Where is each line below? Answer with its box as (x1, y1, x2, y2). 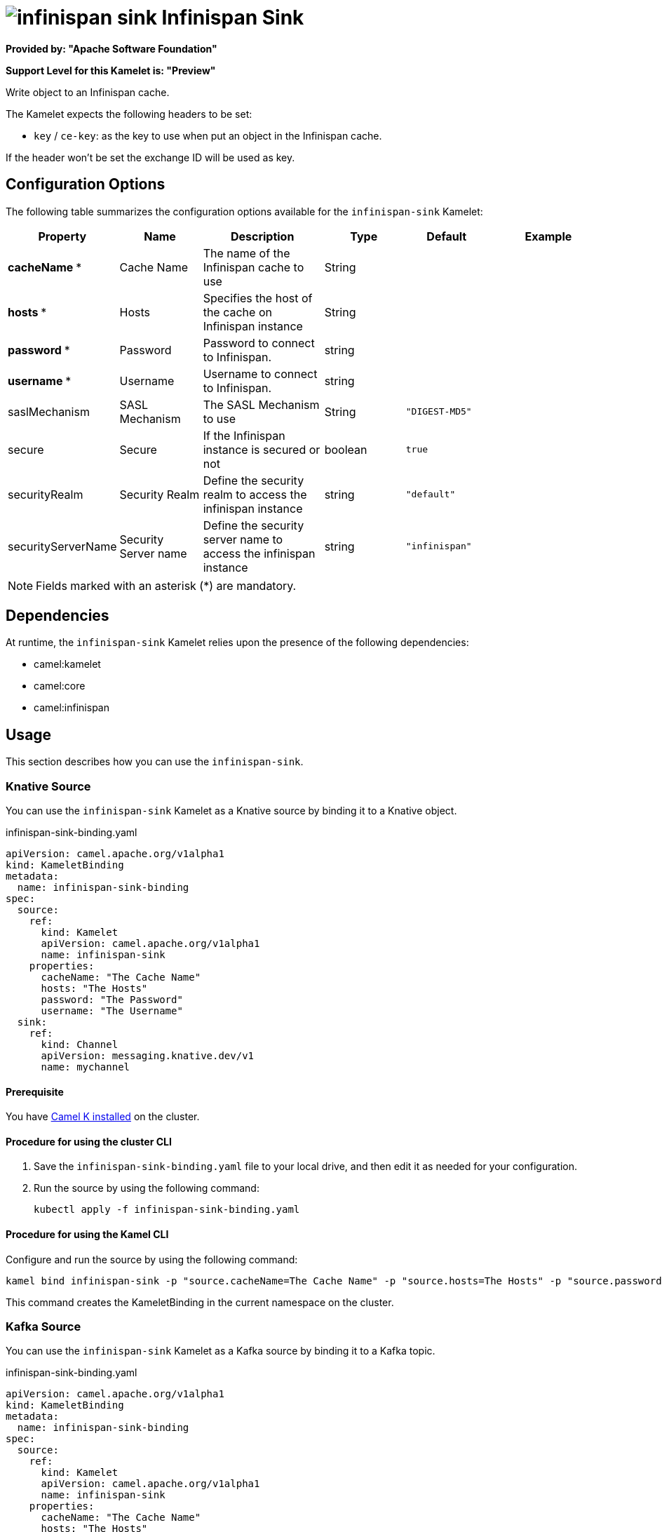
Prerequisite (6, 1085, 64, 1098)
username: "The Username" (41, 1005, 183, 1017)
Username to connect (203, 366, 318, 381)
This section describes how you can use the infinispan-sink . (6, 755, 304, 768)
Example (525, 229, 572, 243)
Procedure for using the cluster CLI (6, 1135, 172, 1148)
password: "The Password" (41, 994, 183, 1006)
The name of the (203, 246, 290, 260)
